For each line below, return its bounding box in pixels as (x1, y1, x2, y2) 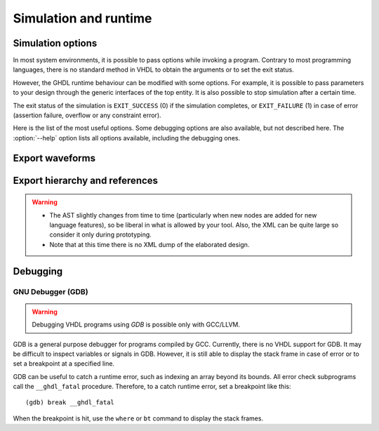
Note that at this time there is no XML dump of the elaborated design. (49, 240, 250, 248)
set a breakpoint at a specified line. (13, 359, 115, 368)
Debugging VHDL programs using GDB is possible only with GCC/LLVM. (32, 320, 240, 329)
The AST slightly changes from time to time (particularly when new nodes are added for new (49, 211, 317, 219)
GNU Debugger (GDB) (13, 286, 88, 296)
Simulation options (13, 37, 98, 49)
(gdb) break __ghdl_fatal (25, 399, 115, 406)
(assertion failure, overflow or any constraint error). (13, 111, 161, 119)
